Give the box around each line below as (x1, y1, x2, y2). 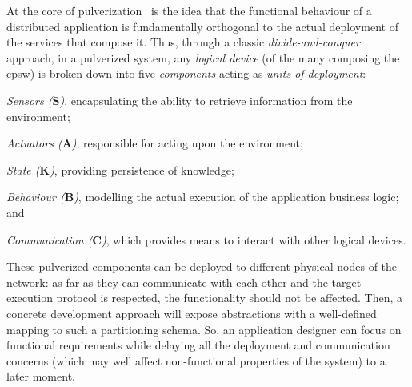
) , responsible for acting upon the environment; (71, 135, 303, 151)
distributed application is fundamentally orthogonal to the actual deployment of (6, 18, 398, 34)
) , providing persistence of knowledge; (50, 161, 234, 178)
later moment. (6, 368, 75, 385)
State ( (6, 161, 40, 178)
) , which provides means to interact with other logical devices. (102, 231, 406, 248)
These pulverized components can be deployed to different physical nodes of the (6, 258, 398, 275)
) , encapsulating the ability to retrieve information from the (59, 91, 353, 108)
